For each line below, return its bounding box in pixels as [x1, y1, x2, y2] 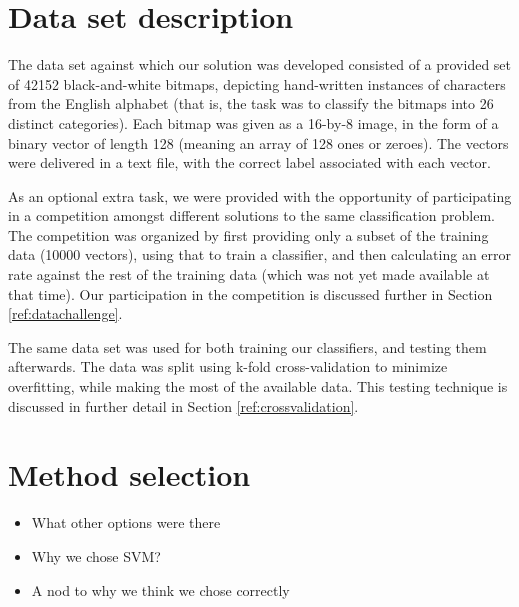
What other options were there [31, 512, 221, 533]
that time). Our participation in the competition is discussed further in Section [8, 283, 493, 304]
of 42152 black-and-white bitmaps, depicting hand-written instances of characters [8, 73, 506, 94]
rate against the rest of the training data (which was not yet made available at [8, 264, 490, 285]
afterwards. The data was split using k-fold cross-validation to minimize [8, 356, 448, 377]
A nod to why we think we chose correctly [31, 579, 290, 600]
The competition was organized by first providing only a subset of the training [8, 224, 489, 245]
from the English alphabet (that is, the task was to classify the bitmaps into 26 [8, 93, 494, 114]
